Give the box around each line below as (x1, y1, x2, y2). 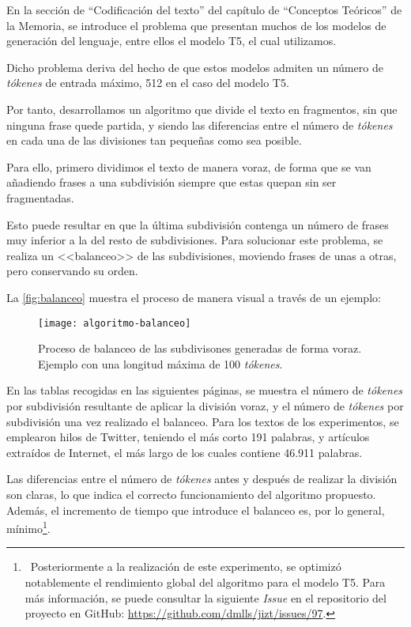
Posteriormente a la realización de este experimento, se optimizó (30, 558, 341, 575)
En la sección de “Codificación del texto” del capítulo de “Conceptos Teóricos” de (6, 2, 402, 17)
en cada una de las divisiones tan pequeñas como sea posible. (6, 132, 302, 149)
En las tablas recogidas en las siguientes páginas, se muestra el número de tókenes (6, 382, 403, 398)
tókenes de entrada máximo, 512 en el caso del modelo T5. (6, 74, 289, 91)
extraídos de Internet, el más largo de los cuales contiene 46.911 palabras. (6, 444, 363, 460)
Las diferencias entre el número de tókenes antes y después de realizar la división (6, 470, 398, 487)
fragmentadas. (6, 189, 74, 206)
